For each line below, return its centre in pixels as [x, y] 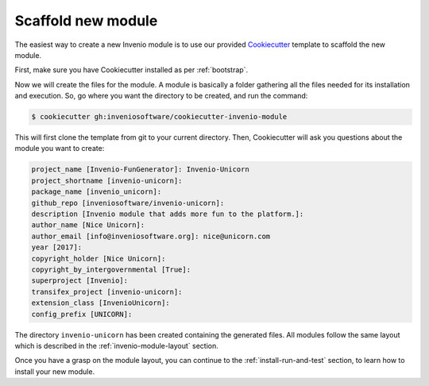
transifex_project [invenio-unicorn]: [107, 291]
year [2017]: [57, 247]
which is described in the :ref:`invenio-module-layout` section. [116, 345]
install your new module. [55, 371]
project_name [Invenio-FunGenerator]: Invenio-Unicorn [140, 170]
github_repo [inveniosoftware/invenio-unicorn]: [128, 203]
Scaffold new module [86, 21]
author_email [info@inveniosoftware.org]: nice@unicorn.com [151, 236]
